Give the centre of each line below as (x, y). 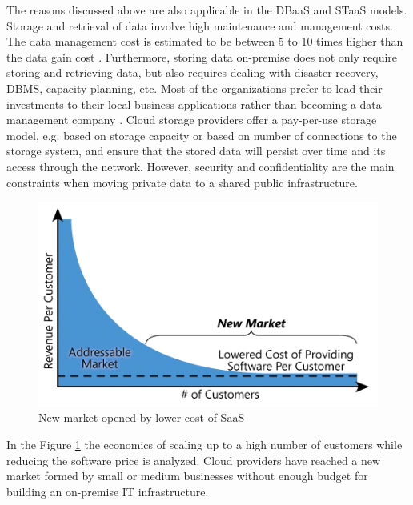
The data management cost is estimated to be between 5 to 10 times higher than (205, 41)
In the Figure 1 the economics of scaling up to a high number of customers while (204, 444)
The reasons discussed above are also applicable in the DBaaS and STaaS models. (207, 10)
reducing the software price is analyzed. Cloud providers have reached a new (194, 460)
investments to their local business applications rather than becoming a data (194, 104)
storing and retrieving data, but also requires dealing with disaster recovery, (192, 72)
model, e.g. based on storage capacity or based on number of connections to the (202, 135)
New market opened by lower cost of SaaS (142, 417)
